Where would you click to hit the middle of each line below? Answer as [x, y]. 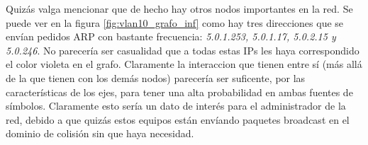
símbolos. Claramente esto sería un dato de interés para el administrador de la [176, 106]
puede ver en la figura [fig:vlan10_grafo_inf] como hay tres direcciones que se [175, 22]
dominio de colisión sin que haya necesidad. [100, 133]
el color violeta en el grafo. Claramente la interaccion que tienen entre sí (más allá [184, 64]
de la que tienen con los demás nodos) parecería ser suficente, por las [156, 77]
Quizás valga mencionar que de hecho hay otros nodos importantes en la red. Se [179, 8]
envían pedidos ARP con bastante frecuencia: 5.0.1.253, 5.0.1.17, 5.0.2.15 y [171, 36]
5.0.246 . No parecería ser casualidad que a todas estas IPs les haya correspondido [183, 50]
